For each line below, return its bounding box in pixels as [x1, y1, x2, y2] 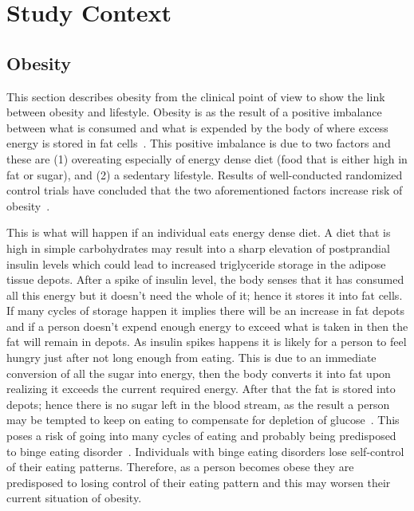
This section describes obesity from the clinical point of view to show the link [6, 88, 385, 104]
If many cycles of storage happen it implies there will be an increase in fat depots [6, 302, 405, 319]
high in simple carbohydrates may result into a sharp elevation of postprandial [6, 239, 390, 256]
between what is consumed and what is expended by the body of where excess [6, 119, 388, 136]
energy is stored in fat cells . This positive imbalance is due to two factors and [6, 135, 391, 151]
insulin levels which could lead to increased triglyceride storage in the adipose [6, 255, 386, 272]
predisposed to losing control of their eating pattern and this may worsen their [6, 474, 391, 490]
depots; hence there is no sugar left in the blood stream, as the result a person [6, 395, 390, 412]
